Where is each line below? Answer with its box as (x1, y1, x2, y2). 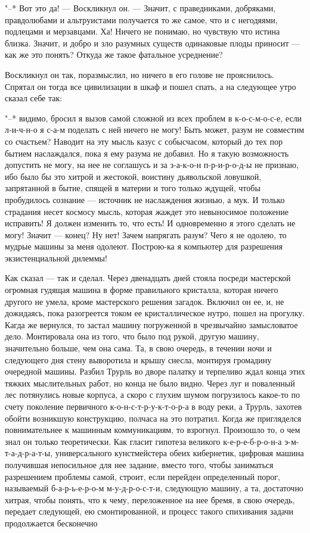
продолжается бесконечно (5, 516, 98, 529)
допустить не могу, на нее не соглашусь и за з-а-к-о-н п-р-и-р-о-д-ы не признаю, (5, 158, 299, 171)
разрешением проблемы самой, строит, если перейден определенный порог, (5, 470, 280, 482)
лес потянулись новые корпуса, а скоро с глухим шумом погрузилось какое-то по (5, 388, 300, 401)
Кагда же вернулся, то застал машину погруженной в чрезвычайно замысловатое (5, 318, 298, 331)
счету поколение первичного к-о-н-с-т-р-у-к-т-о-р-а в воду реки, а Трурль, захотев (5, 400, 302, 412)
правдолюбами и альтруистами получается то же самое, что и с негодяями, (5, 13, 278, 26)
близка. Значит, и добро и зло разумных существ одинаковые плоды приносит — (5, 36, 300, 49)
